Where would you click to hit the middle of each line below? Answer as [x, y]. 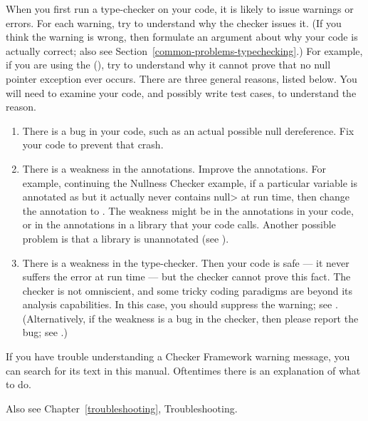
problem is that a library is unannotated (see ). [126, 238]
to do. [19, 384]
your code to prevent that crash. [93, 144]
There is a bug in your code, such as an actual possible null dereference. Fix [188, 130]
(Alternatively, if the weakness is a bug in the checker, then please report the [190, 318]
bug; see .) [45, 332]
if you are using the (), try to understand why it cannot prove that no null [168, 65]
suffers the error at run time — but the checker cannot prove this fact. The [186, 277]
